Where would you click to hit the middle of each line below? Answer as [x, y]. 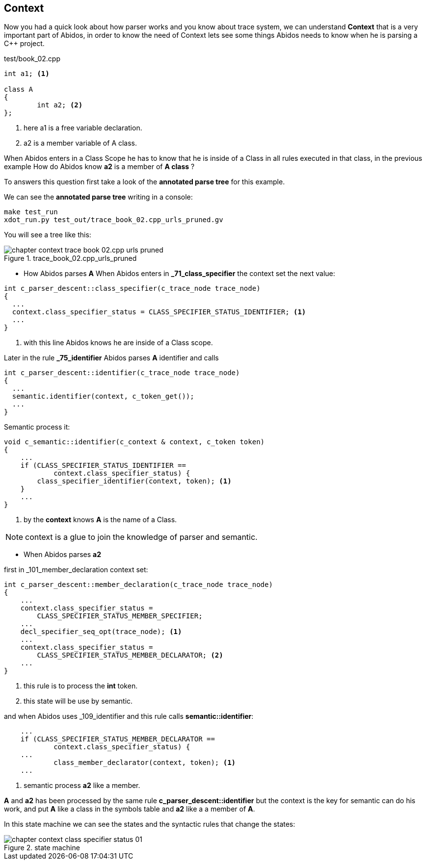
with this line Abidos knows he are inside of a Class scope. [118, 343]
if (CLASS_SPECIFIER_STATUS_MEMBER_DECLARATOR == [118, 739]
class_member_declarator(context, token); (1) [145, 763]
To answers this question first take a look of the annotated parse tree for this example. [145, 182]
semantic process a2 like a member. [82, 786]
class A [19, 89]
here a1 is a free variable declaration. [83, 128]
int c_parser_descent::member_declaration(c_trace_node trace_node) [138, 585]
